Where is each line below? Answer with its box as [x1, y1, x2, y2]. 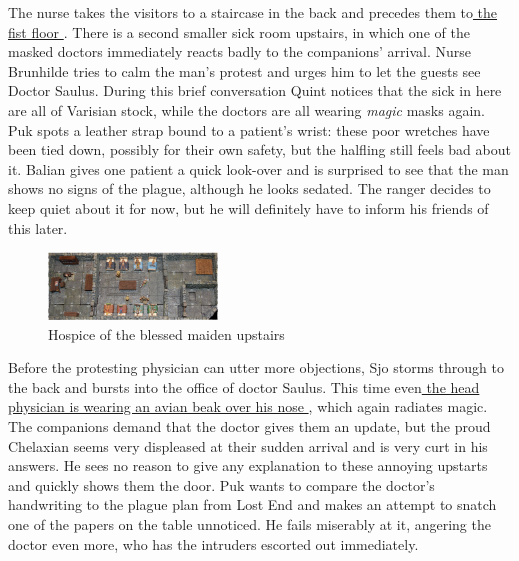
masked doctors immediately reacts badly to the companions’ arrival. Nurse [8, 41, 471, 62]
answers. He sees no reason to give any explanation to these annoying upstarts [8, 455, 488, 476]
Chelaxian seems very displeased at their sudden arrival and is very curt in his [8, 435, 488, 456]
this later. [8, 217, 68, 238]
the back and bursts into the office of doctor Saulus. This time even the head [8, 376, 480, 397]
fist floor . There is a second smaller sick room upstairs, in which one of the [8, 21, 470, 42]
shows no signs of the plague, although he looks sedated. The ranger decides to [8, 178, 491, 199]
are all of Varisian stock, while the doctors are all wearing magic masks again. [8, 99, 485, 120]
